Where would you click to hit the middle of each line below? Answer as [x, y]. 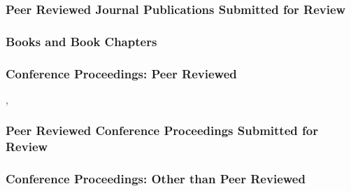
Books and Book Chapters [81, 41]
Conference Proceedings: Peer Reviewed [121, 73]
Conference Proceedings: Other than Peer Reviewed [156, 179]
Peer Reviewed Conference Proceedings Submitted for [162, 130]
